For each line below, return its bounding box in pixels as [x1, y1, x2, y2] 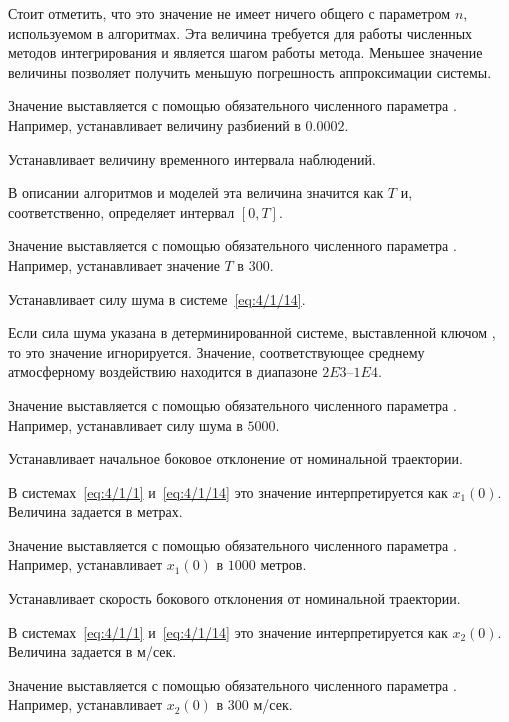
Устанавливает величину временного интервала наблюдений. [8, 148, 376, 169]
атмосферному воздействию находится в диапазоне [8, 361, 318, 382]
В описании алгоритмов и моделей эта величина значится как [8, 182, 384, 203]
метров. [260, 554, 307, 575]
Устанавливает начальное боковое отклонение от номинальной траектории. [8, 448, 463, 469]
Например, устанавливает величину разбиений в [8, 114, 301, 135]
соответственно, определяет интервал [8, 201, 235, 222]
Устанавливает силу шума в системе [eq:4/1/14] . [8, 288, 306, 309]
